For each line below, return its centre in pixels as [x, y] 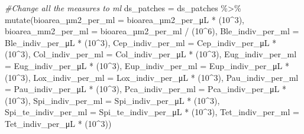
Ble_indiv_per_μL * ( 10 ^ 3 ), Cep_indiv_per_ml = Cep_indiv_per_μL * [141, 42]
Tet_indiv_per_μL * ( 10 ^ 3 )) [58, 123]
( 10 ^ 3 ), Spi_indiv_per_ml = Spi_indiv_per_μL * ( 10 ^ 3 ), [112, 100]
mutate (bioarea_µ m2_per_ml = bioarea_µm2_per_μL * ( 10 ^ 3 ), [124, 19]
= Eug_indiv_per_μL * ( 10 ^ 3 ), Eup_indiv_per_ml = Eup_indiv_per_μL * [147, 65]
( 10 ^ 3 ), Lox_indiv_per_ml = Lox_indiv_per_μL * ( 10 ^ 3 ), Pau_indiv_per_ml [152, 77]
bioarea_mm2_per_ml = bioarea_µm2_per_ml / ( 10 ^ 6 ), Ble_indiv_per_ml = [152, 31]
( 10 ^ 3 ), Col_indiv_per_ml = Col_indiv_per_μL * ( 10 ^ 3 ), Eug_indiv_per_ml [151, 54]
